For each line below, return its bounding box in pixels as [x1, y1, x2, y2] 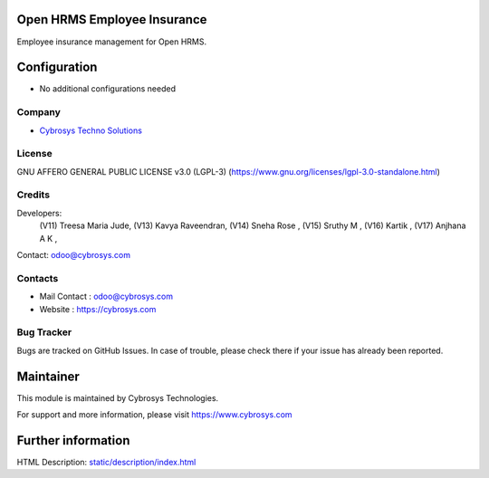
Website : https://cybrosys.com [39, 303, 157, 314]
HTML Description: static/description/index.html [16, 456, 197, 467]
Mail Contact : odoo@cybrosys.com [39, 291, 174, 302]
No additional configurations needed [39, 83, 177, 94]
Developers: [16, 207, 62, 218]
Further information [16, 433, 130, 448]
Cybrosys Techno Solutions [39, 125, 142, 136]
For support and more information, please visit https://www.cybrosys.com [16, 408, 293, 420]
